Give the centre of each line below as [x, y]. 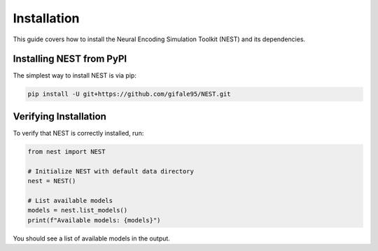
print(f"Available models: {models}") [94, 220]
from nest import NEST [66, 151]
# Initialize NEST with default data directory [111, 171]
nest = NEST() [52, 181]
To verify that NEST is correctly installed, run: [78, 133]
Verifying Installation [59, 116]
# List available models [70, 200]
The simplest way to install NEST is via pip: [75, 76]
